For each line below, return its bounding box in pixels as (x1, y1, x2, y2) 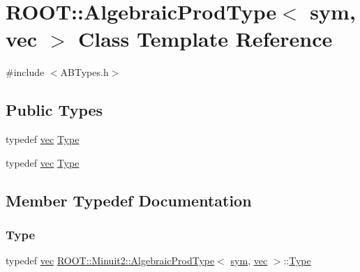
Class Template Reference (77, 24, 333, 53)
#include (6, 65, 45, 80)
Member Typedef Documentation (6, 189, 252, 211)
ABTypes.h (60, 65, 109, 80)
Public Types (6, 99, 103, 121)
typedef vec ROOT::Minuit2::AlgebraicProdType (6, 253, 215, 268)
